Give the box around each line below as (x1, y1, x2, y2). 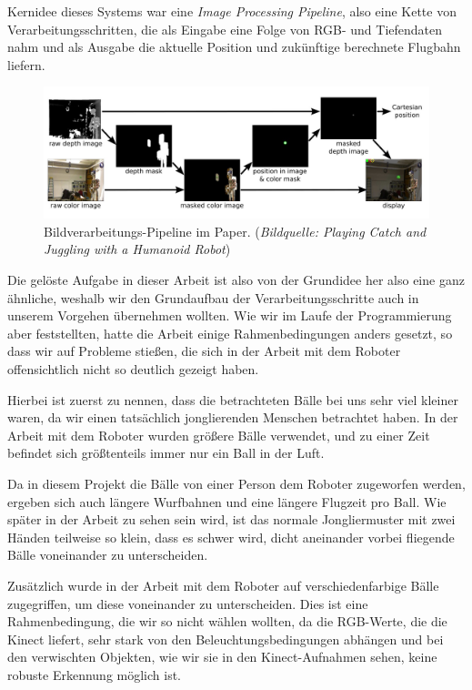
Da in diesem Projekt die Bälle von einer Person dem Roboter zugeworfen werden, (7, 474, 466, 493)
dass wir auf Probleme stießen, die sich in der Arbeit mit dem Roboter (7, 341, 401, 360)
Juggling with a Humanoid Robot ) (44, 239, 231, 259)
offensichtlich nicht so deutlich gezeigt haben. (7, 360, 259, 379)
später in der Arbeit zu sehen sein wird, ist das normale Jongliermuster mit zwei (7, 510, 456, 529)
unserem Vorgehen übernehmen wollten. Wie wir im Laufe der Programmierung (7, 306, 452, 325)
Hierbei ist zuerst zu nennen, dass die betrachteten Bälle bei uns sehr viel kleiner (7, 390, 458, 409)
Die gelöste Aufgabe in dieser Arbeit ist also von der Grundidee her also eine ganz (7, 270, 465, 289)
